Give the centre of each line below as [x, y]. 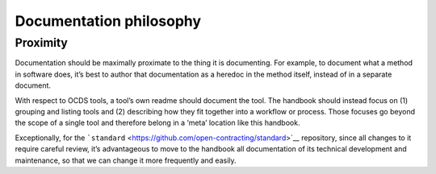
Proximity [42, 43]
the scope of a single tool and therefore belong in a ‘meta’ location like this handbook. [157, 123]
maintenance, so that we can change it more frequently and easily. [126, 160]
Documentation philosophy [108, 21]
